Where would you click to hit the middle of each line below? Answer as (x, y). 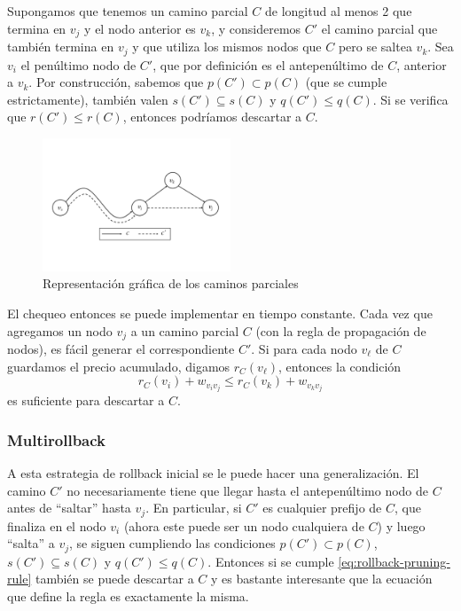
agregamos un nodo (60, 330)
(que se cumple (346, 82)
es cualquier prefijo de (322, 508)
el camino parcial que (379, 28)
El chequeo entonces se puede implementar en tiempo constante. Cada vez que (220, 313)
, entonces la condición (340, 366)
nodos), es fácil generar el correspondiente (121, 349)
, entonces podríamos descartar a (212, 117)
